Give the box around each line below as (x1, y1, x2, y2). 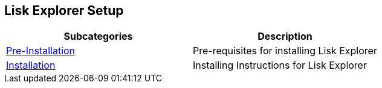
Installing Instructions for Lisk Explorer (192, 59, 367, 72)
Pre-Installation (6, 45, 76, 57)
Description (257, 30, 312, 43)
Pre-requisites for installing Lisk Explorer (192, 45, 377, 57)
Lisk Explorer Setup (4, 3, 124, 18)
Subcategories (63, 30, 133, 43)
